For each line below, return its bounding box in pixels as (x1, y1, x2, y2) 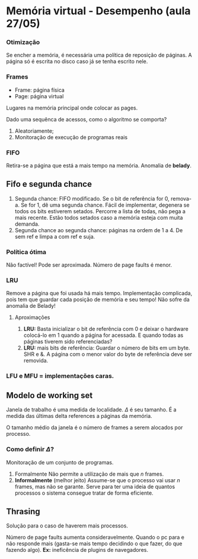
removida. (23, 357, 49, 364)
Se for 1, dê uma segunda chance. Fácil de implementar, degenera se (20, 201, 190, 208)
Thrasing (6, 506, 40, 516)
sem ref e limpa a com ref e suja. (14, 233, 95, 240)
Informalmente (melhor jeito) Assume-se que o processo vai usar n (14, 476, 181, 483)
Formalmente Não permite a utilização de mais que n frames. (14, 470, 164, 477)
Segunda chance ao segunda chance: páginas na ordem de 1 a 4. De (14, 226, 183, 233)
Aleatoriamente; (14, 127, 55, 135)
